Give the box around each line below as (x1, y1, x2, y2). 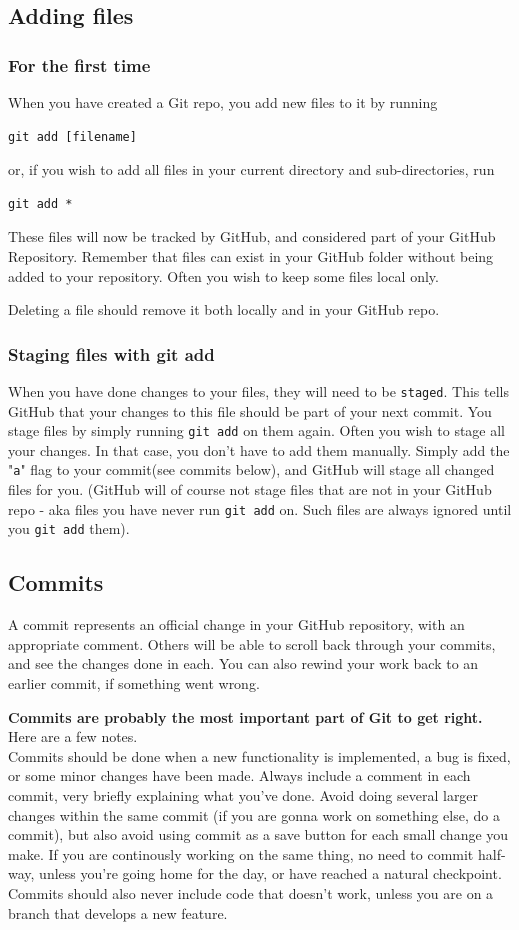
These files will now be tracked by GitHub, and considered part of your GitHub (8, 226, 496, 247)
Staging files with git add (8, 341, 215, 366)
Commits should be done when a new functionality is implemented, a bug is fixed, (8, 745, 511, 766)
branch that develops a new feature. (8, 902, 228, 923)
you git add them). (8, 518, 130, 539)
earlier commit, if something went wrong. (8, 673, 260, 694)
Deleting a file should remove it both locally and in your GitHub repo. (8, 299, 440, 320)
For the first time (8, 52, 151, 77)
